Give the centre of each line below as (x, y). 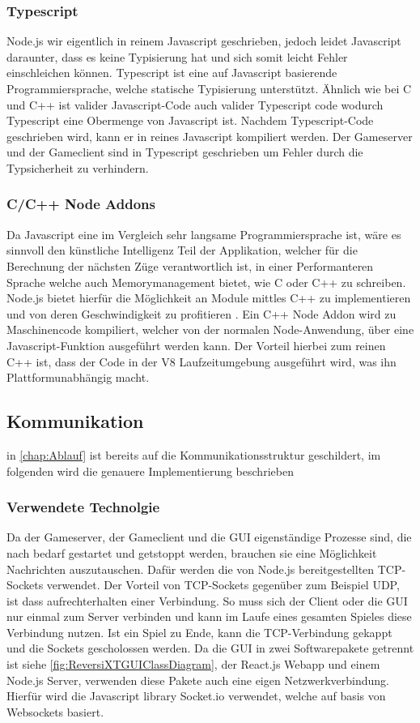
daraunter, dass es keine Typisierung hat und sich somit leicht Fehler (177, 56)
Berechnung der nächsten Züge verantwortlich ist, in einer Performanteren (190, 265)
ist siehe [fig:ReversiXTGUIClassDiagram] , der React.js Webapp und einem (193, 664)
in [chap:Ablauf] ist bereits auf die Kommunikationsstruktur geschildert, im (194, 454)
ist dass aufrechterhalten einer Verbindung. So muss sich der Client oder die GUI (207, 600)
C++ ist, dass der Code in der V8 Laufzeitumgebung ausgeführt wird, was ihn (202, 361)
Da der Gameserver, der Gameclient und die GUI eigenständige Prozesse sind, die (209, 537)
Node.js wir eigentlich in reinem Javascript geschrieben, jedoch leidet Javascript (204, 41)
